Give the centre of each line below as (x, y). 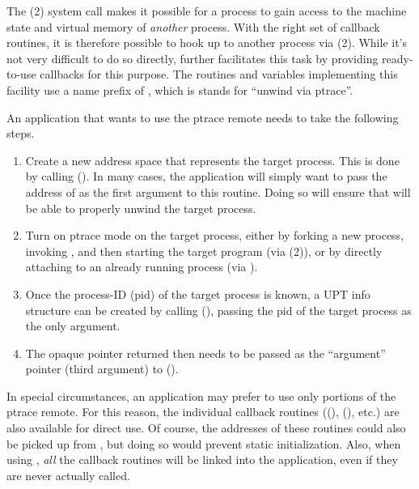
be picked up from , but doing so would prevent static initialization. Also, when (204, 443)
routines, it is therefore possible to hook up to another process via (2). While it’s (207, 43)
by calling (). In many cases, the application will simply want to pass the (206, 176)
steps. (21, 133)
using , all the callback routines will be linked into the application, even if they (202, 459)
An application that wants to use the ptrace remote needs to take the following (203, 117)
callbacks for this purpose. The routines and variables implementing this (219, 74)
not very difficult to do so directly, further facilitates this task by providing (193, 58)
